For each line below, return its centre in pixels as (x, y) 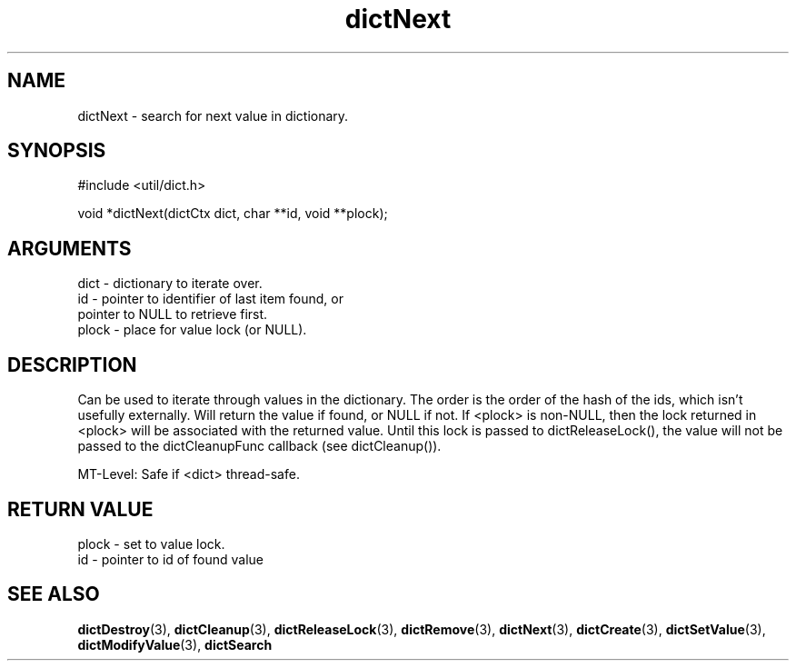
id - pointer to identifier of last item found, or (210, 299)
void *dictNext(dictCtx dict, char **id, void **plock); (233, 214)
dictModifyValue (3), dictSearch (175, 644)
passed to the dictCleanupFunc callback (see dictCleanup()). (259, 446)
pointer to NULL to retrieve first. (173, 314)
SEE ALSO (54, 594)
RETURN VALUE (80, 509)
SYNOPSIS (57, 151)
